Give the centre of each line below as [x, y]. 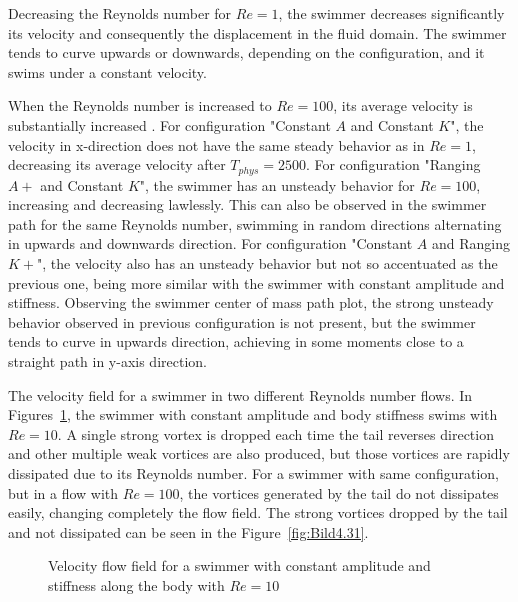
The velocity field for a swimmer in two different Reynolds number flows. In [240, 394]
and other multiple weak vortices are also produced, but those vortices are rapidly [259, 453]
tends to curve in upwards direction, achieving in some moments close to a [236, 341]
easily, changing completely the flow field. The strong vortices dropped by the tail [258, 512]
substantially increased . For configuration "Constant [169, 124]
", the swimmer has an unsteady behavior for [277, 184]
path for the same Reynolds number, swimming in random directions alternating [255, 223]
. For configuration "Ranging [393, 164]
